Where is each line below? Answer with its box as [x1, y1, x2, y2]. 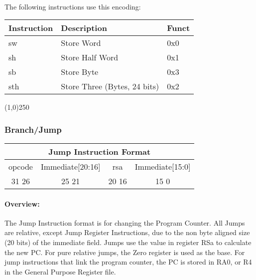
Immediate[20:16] [40, 161, 101, 172]
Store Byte [61, 66, 99, 78]
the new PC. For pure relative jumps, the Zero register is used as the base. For [4, 247, 245, 257]
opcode [8, 161, 33, 172]
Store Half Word [61, 51, 119, 63]
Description [61, 22, 107, 34]
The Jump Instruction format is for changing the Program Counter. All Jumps [4, 217, 245, 228]
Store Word [61, 37, 101, 49]
